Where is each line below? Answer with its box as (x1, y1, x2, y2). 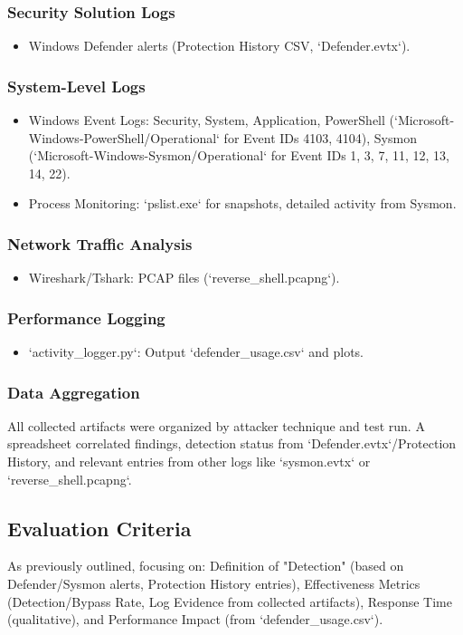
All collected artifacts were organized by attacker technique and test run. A (7, 416, 425, 435)
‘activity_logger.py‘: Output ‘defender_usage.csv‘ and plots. (28, 342, 364, 361)
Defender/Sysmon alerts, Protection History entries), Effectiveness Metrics (7, 574, 420, 593)
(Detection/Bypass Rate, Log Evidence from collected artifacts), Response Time (7, 592, 452, 611)
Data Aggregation (7, 380, 140, 403)
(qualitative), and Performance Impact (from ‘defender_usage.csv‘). (7, 610, 383, 629)
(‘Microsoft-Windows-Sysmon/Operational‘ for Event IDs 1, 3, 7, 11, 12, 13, (28, 146, 449, 165)
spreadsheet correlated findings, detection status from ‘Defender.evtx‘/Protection (7, 434, 457, 453)
